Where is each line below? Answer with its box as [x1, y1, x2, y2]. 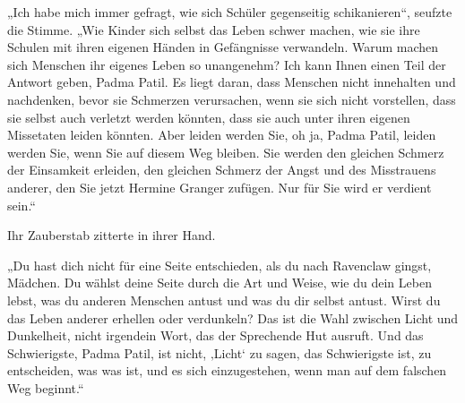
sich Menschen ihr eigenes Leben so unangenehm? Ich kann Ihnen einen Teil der [7, 55, 446, 73]
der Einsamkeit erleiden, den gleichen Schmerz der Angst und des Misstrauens [7, 160, 436, 179]
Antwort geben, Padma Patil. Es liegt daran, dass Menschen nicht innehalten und [7, 73, 456, 91]
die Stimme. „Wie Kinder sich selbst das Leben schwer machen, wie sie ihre [7, 20, 420, 39]
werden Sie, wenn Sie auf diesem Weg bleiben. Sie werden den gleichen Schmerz [7, 142, 444, 161]
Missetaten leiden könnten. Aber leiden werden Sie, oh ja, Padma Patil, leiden [7, 125, 436, 144]
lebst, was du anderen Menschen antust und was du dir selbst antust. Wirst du [7, 290, 441, 309]
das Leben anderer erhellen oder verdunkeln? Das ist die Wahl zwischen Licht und [7, 308, 459, 327]
